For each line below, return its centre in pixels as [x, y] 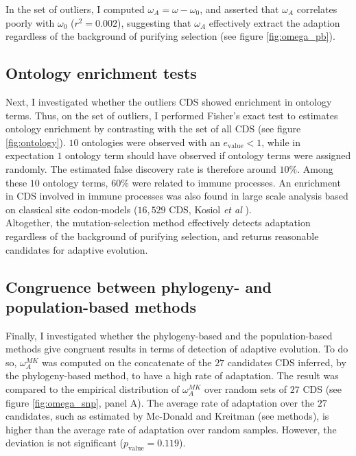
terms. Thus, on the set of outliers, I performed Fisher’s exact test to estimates [172, 115]
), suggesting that [154, 22]
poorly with [30, 22]
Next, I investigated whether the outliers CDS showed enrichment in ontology [169, 101]
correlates [317, 9]
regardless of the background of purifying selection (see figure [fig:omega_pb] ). [170, 36]
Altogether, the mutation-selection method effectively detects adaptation [158, 223]
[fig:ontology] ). [36, 142]
